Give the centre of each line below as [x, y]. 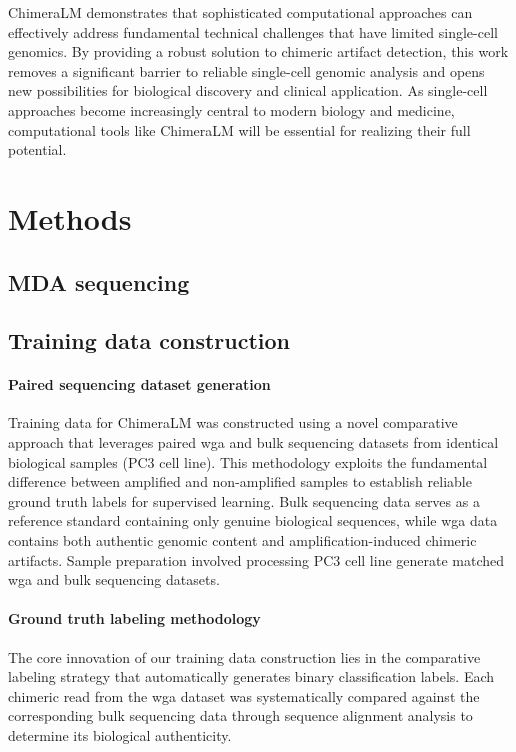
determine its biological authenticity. [120, 735]
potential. [37, 149]
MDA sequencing [99, 281]
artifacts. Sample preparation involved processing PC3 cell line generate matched [256, 559]
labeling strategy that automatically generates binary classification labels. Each [251, 676]
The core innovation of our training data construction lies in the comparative [244, 656]
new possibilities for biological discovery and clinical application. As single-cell [248, 90]
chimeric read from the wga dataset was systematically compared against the [244, 695]
